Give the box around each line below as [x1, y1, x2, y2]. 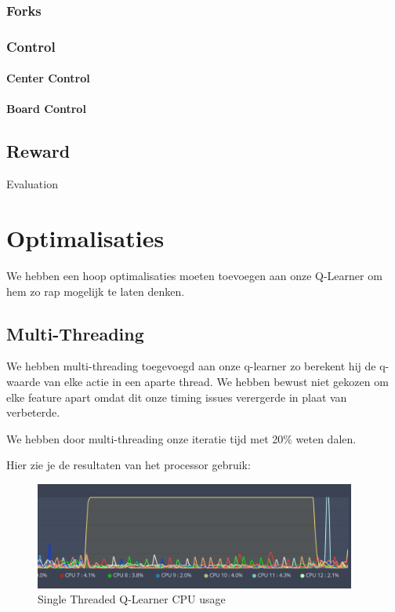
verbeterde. [6, 404, 60, 421]
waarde [6, 373, 41, 389]
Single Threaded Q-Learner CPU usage [38, 591, 226, 607]
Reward [6, 139, 71, 163]
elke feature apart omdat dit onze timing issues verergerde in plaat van [6, 388, 347, 405]
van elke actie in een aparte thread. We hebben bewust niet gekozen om [43, 373, 389, 389]
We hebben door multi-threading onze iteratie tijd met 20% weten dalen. [6, 430, 357, 446]
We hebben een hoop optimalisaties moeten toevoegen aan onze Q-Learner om [6, 267, 382, 283]
